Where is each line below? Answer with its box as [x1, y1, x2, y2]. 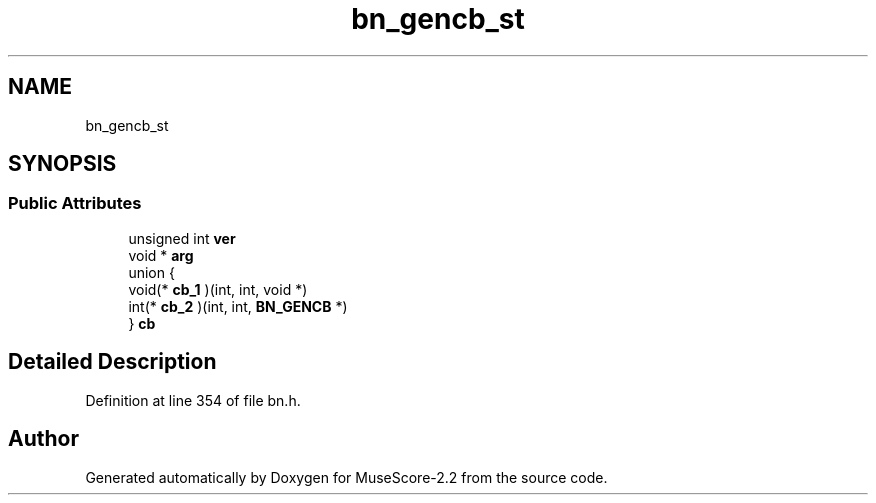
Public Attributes [8, 193, 142, 214]
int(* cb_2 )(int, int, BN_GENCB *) [128, 297, 348, 315]
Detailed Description [8, 349, 217, 375]
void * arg [128, 246, 194, 264]
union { [128, 263, 175, 281]
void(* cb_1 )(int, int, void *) [128, 280, 308, 298]
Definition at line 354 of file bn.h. [85, 391, 301, 409]
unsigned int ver [128, 229, 236, 247]
